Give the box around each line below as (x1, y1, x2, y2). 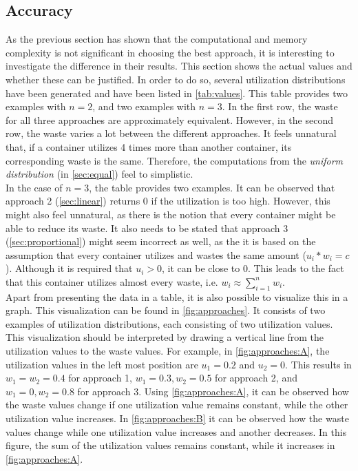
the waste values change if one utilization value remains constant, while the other (6, 397, 348, 412)
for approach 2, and (215, 370, 297, 385)
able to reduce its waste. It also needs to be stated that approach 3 (6, 220, 288, 235)
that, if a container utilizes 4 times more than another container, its (6, 139, 292, 154)
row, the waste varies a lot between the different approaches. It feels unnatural (6, 126, 337, 140)
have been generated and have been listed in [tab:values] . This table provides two (6, 85, 348, 100)
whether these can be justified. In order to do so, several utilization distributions (6, 72, 346, 86)
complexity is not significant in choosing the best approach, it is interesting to (6, 45, 335, 59)
